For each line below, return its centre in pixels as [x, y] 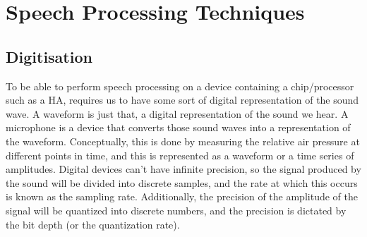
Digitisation [49, 56]
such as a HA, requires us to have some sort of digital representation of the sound [182, 100]
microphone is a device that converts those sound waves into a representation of [178, 127]
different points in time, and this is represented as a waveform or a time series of [180, 155]
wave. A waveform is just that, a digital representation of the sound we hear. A [177, 113]
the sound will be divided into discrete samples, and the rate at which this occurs [182, 182]
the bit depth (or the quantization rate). [93, 224]
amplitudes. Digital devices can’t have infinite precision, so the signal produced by [183, 169]
